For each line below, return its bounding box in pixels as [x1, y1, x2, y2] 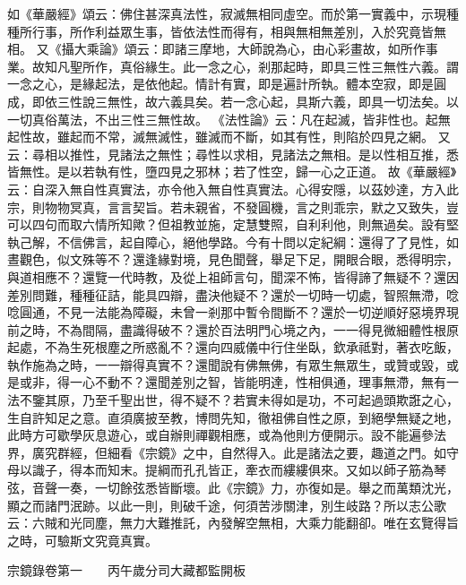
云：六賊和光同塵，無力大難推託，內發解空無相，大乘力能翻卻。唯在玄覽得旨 [7, 513, 459, 532]
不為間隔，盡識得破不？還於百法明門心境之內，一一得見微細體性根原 [56, 320, 459, 339]
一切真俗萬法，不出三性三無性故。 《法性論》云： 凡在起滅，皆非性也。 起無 [7, 109, 451, 128]
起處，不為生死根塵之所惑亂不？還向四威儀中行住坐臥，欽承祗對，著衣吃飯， [7, 338, 459, 357]
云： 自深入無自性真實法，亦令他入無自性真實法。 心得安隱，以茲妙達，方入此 [7, 179, 459, 198]
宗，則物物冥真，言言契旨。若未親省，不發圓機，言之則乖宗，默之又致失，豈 [7, 197, 459, 216]
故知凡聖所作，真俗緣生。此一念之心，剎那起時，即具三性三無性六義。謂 [32, 56, 459, 75]
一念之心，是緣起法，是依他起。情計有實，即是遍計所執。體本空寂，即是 [7, 74, 434, 93]
